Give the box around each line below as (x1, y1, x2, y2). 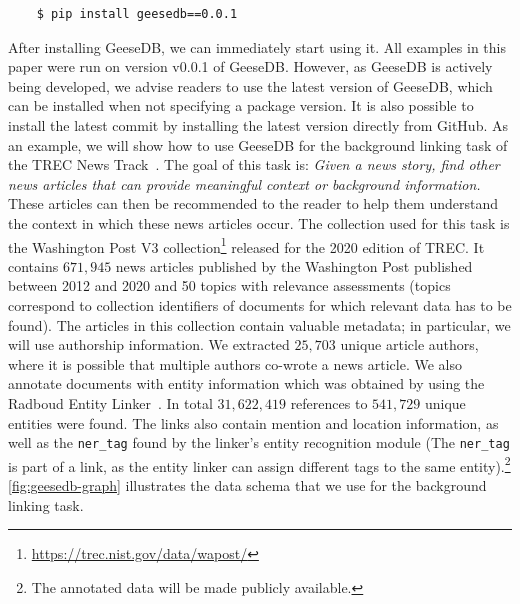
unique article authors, (340, 334, 479, 355)
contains (8, 255, 59, 276)
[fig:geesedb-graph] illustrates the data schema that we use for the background (8, 475, 487, 496)
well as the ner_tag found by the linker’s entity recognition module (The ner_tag (8, 432, 510, 453)
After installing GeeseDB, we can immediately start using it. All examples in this (8, 36, 506, 57)
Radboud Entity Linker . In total (8, 392, 213, 413)
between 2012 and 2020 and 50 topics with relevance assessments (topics (8, 275, 451, 296)
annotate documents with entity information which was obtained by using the (8, 373, 485, 394)
